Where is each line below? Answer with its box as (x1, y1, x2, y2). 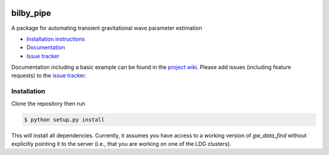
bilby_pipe (11, 8, 51, 18)
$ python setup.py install (24, 116, 105, 123)
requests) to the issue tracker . (11, 72, 87, 79)
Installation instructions (26, 35, 85, 43)
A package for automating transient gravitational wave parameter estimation (11, 24, 202, 32)
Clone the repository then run (11, 100, 85, 107)
